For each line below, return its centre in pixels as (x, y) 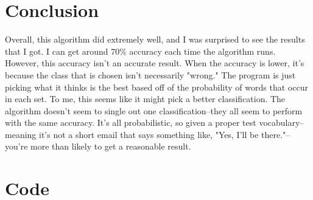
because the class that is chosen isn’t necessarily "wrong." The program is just (150, 74)
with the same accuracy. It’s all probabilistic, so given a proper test (131, 122)
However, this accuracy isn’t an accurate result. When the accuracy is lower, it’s (155, 63)
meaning (21, 134)
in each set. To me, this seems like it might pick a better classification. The (145, 99)
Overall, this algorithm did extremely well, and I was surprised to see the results (155, 39)
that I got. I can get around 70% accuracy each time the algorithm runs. (140, 51)
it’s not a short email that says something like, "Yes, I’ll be (149, 134)
